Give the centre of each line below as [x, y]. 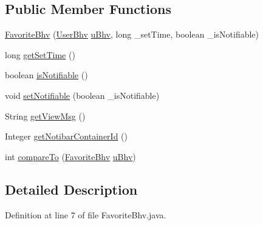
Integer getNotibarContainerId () [66, 136]
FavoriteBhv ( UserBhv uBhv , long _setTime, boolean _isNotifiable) [132, 34]
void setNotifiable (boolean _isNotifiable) [82, 95]
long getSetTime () [40, 54]
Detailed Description [71, 189]
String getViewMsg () [45, 116]
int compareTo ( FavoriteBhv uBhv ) [70, 156]
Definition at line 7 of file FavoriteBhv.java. [86, 214]
